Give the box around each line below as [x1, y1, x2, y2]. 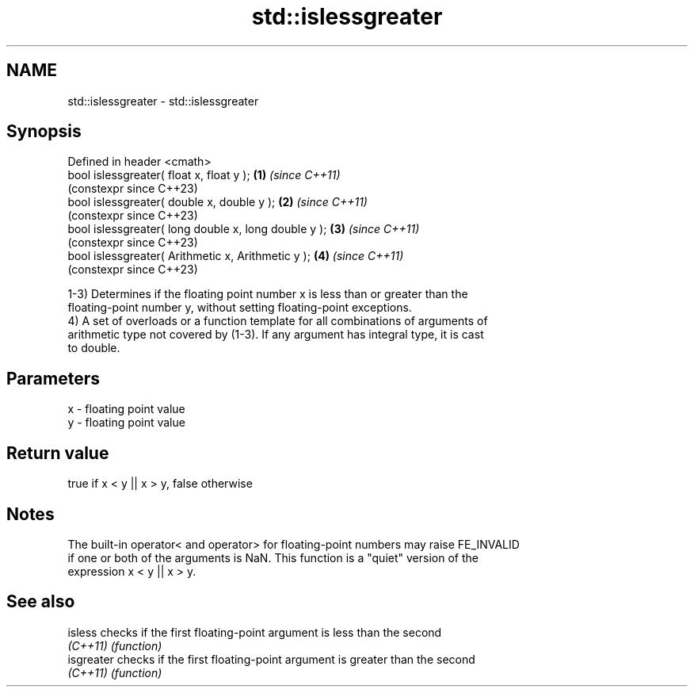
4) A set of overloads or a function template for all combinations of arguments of [67, 314, 488, 328]
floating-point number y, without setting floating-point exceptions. [67, 301, 412, 315]
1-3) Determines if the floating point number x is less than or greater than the [67, 287, 468, 301]
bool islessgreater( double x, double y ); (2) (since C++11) [67, 195, 368, 209]
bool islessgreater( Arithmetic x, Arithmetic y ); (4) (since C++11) [67, 249, 404, 263]
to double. [67, 341, 120, 355]
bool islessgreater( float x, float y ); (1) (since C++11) [67, 168, 341, 182]
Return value [6, 442, 109, 463]
